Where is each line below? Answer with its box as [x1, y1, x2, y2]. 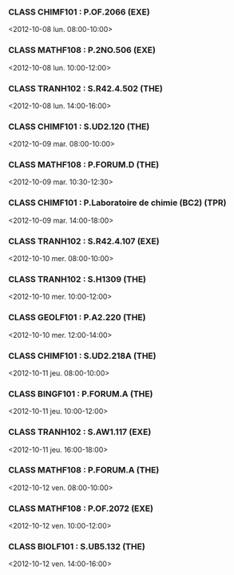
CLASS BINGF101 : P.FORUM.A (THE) [8, 388, 153, 399]
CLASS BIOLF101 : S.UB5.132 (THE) [8, 541, 145, 553]
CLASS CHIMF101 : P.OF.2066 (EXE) [8, 6, 150, 18]
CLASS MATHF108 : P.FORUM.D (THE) [8, 159, 160, 171]
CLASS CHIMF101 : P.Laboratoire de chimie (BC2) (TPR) [8, 197, 227, 208]
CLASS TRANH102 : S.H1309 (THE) [8, 274, 146, 284]
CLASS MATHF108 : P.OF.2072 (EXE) [8, 503, 154, 514]
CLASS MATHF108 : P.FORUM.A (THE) [8, 464, 160, 476]
